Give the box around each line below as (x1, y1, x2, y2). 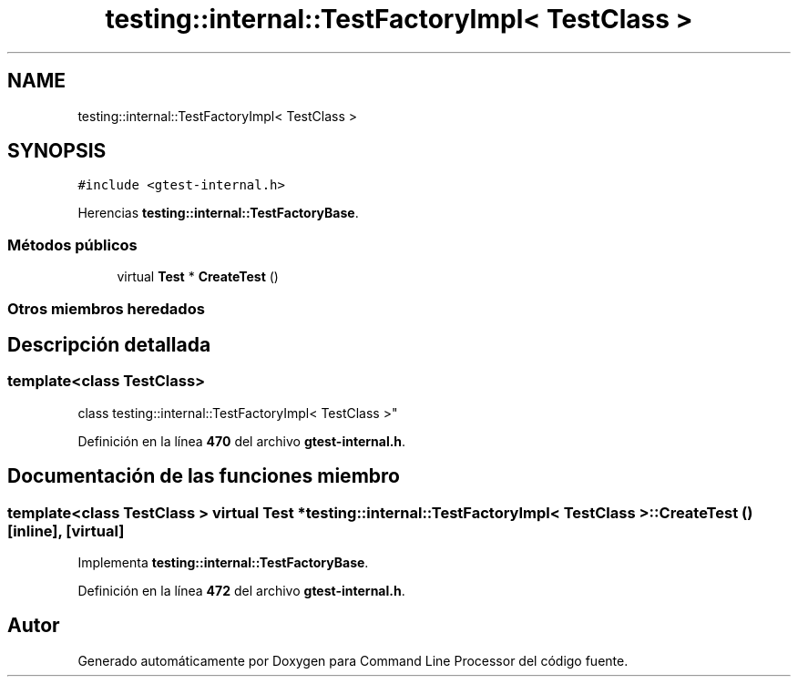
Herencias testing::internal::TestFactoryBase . (77, 205, 359, 221)
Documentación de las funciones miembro (7, 465, 400, 488)
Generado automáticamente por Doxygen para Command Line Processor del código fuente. (77, 652, 629, 669)
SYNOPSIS (7, 139, 107, 163)
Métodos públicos (7, 235, 138, 254)
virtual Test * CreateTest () (117, 269, 279, 285)
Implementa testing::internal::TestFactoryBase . (77, 555, 369, 570)
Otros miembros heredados (7, 299, 205, 318)
